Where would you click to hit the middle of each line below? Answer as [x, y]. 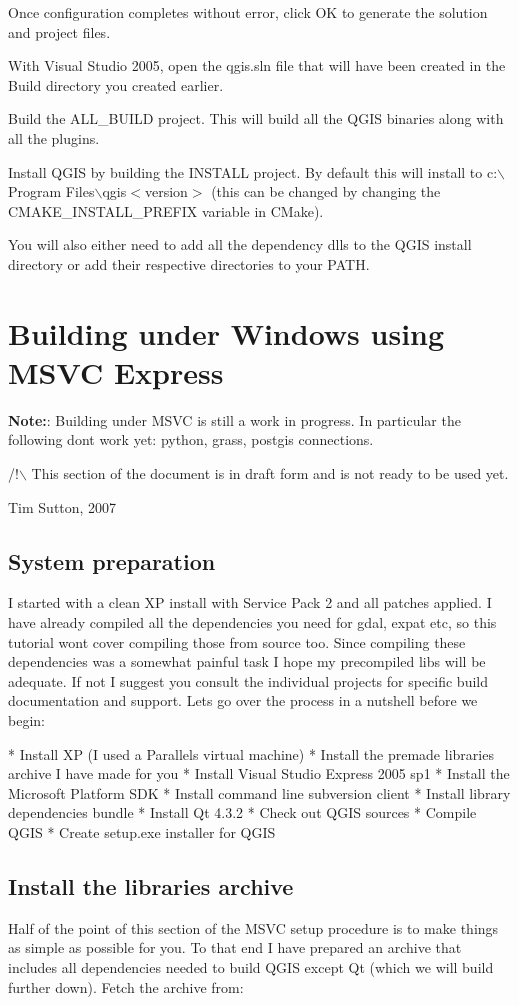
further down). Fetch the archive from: [126, 986]
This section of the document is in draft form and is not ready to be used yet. [270, 473]
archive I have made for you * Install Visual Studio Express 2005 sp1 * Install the [259, 773]
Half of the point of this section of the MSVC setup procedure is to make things [253, 927]
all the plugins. [54, 137]
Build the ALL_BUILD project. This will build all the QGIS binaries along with [256, 118]
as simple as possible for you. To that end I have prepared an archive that [235, 947]
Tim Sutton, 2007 [62, 506]
